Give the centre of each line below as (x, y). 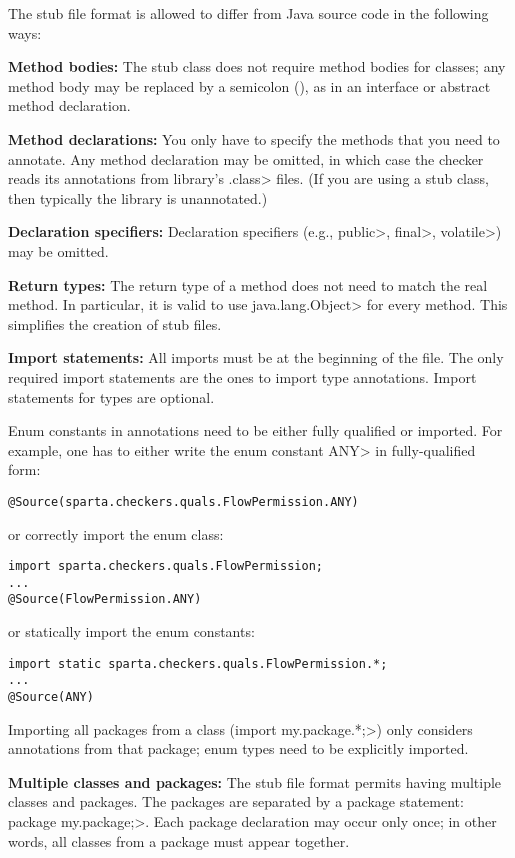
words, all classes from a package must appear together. (179, 840)
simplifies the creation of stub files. (115, 323)
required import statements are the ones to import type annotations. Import (242, 376)
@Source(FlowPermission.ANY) (105, 599)
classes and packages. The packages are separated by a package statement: (236, 801)
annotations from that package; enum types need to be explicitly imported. (238, 748)
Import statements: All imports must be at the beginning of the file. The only (256, 357)
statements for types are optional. (111, 396)
